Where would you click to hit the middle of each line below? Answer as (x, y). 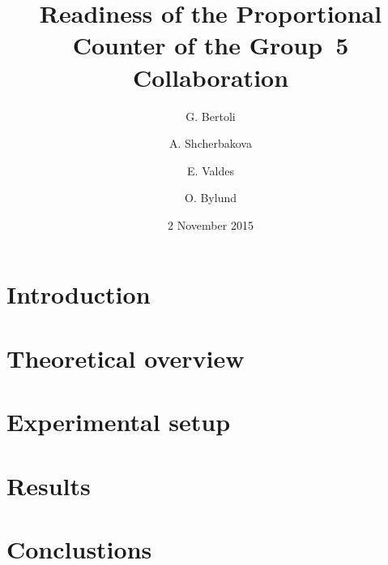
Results (49, 485)
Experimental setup (119, 422)
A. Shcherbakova (211, 143)
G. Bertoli (211, 116)
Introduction (79, 294)
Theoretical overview (126, 358)
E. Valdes (211, 170)
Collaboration (211, 77)
